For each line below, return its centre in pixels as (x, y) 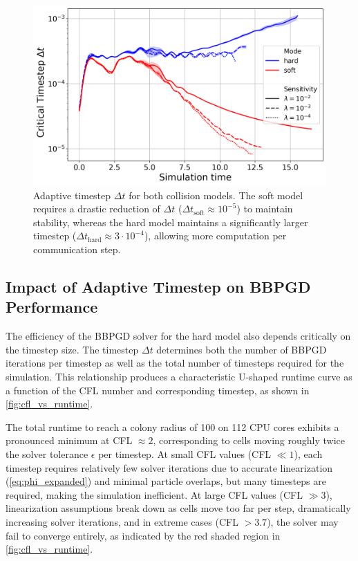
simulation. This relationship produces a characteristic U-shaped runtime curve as (179, 376)
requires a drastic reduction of (97, 209)
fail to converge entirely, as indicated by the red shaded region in (143, 535)
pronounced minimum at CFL (69, 440)
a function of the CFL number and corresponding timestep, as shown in (158, 390)
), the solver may (303, 521)
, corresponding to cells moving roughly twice (249, 440)
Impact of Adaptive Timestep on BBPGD (158, 286)
